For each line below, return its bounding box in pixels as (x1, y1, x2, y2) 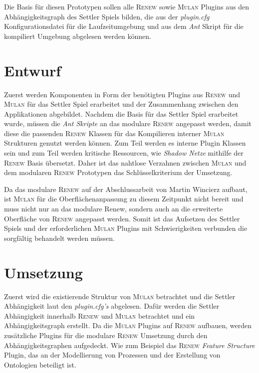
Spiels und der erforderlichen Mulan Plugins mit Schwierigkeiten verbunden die (4, 223, 248, 233)
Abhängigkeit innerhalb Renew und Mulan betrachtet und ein (4, 310, 195, 321)
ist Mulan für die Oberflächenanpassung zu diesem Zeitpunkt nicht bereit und (4, 193, 244, 204)
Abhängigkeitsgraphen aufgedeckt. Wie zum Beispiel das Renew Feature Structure (4, 340, 255, 350)
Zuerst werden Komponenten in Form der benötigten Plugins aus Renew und (4, 89, 241, 99)
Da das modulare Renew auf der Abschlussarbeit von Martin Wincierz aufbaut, (4, 184, 248, 194)
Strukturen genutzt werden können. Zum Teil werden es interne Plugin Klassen (4, 138, 246, 148)
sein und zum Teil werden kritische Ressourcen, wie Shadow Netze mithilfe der (4, 148, 244, 158)
